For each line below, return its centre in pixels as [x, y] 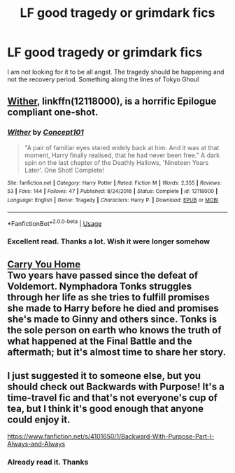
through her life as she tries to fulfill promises [108, 297]
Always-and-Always [36, 444]
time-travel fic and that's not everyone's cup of [113, 398]
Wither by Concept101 [45, 133]
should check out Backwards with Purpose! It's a [116, 386]
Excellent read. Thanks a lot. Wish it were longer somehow [109, 241]
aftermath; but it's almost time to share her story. [117, 352]
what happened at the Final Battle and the [100, 341]
